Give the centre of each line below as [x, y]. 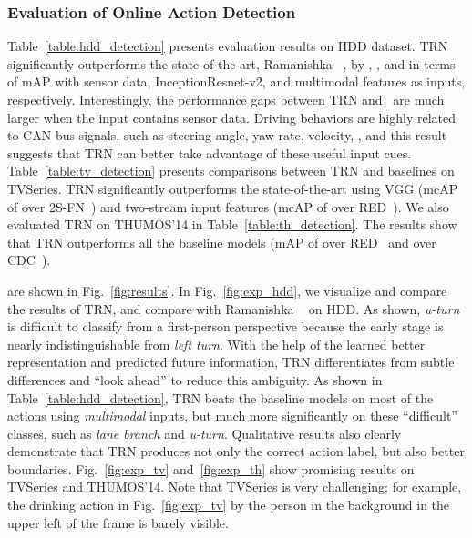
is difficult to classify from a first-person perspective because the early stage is [226, 326]
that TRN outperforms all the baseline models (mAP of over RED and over [222, 242]
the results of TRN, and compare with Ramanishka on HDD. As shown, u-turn [234, 308]
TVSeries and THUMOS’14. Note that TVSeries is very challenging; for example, [235, 487]
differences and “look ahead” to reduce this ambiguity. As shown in [195, 379]
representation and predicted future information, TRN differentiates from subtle [231, 362]
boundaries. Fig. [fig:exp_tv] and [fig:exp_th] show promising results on [211, 468]
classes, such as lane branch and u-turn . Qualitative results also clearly [205, 433]
